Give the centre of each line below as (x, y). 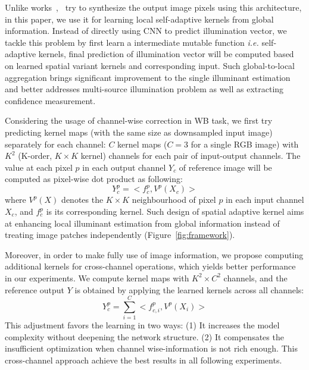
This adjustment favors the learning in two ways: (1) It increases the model (142, 325)
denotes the (82, 200)
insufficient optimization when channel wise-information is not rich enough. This (151, 348)
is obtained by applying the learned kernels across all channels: (189, 289)
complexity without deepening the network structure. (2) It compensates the (144, 336)
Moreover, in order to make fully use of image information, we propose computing (154, 254)
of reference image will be (225, 167)
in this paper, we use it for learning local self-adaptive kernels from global (139, 19)
